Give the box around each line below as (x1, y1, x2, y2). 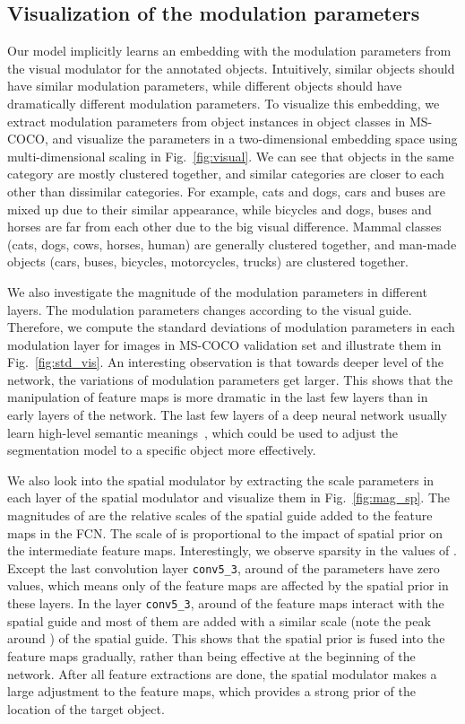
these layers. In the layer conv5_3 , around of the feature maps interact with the (7, 594, 444, 613)
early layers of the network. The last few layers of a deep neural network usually (7, 406, 447, 424)
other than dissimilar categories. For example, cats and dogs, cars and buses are (7, 181, 446, 200)
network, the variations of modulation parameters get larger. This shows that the (7, 370, 453, 388)
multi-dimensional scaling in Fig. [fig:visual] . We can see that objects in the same (7, 146, 454, 165)
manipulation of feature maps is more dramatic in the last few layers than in (7, 388, 428, 406)
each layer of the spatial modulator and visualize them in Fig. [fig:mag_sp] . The (7, 488, 451, 507)
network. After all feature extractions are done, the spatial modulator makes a (7, 664, 437, 683)
